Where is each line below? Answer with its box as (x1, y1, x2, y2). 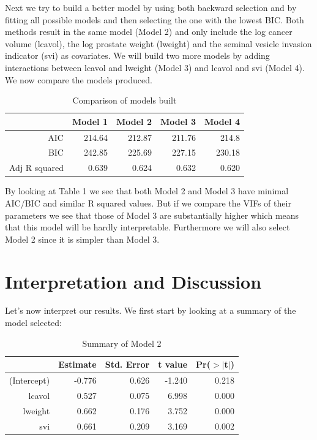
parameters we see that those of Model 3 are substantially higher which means (5, 208, 299, 221)
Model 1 (72, 115, 108, 127)
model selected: (5, 316, 62, 329)
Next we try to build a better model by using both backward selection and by (5, 1, 297, 13)
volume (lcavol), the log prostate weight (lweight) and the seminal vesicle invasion (5, 37, 312, 50)
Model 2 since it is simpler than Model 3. (5, 232, 160, 245)
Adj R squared (9, 161, 64, 174)
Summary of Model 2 (82, 336, 162, 349)
